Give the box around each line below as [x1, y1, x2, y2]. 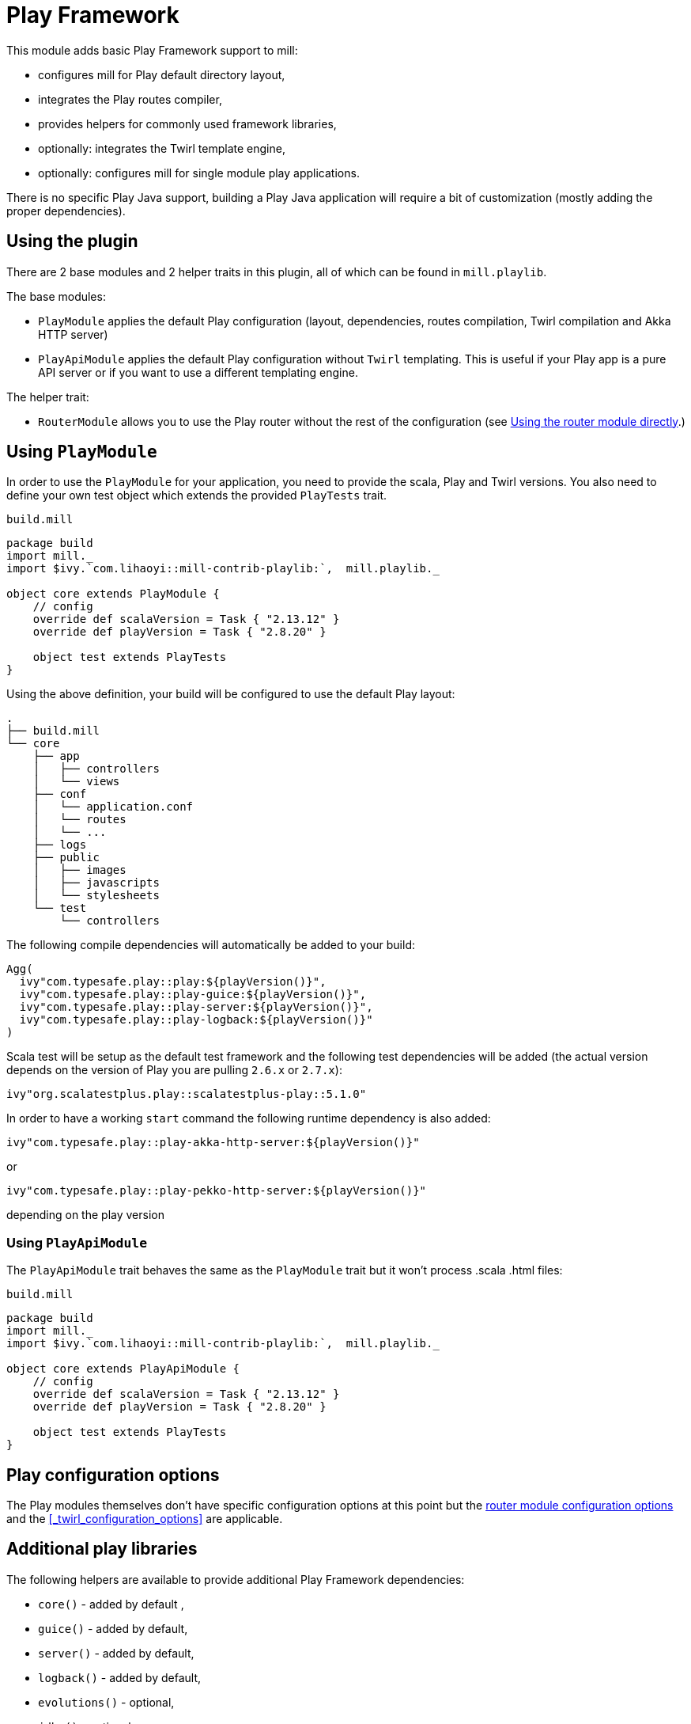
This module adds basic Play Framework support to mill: [6, 43, 298, 57]
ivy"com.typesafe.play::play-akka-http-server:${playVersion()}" [6, 1136, 420, 1149]
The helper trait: [6, 389, 89, 404]
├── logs [32, 838, 87, 852]
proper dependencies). [6, 203, 126, 218]
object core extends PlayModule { [6, 587, 220, 601]
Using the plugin [6, 231, 138, 252]
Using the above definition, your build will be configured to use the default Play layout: [6, 687, 455, 701]
